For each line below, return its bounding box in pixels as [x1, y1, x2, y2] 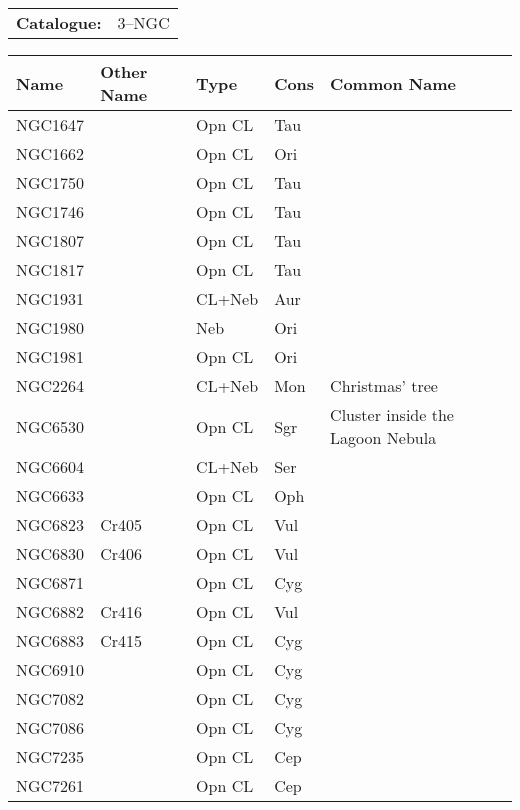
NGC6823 [16, 513, 85, 536]
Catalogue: [16, 11, 102, 34]
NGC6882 [16, 600, 85, 623]
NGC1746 [16, 200, 85, 223]
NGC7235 [16, 745, 85, 768]
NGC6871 [16, 571, 85, 594]
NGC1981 [16, 345, 85, 368]
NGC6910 [16, 658, 85, 681]
